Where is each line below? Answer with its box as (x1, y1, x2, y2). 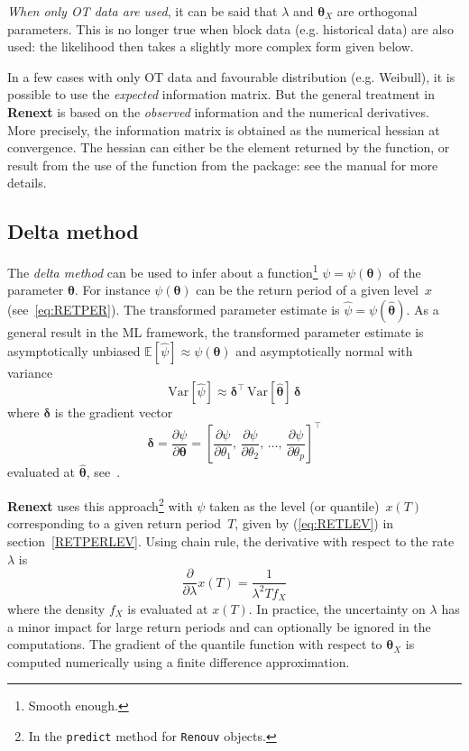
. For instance (74, 280, 151, 299)
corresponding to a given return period (7, 514, 222, 533)
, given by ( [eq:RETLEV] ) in (234, 514, 394, 533)
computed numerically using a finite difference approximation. (7, 652, 350, 671)
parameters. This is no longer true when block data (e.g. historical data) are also (7, 19, 454, 38)
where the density (7, 599, 106, 618)
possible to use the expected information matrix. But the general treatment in (7, 85, 435, 104)
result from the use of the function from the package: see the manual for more (7, 155, 438, 174)
